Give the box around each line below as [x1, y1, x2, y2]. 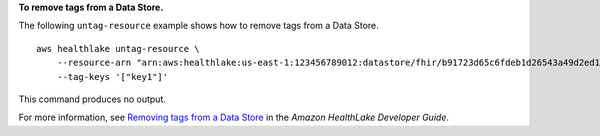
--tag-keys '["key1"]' [56, 71, 169, 82]
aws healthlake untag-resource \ [36, 43, 200, 54]
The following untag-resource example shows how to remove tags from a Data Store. [18, 20, 379, 32]
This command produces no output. [18, 93, 167, 105]
